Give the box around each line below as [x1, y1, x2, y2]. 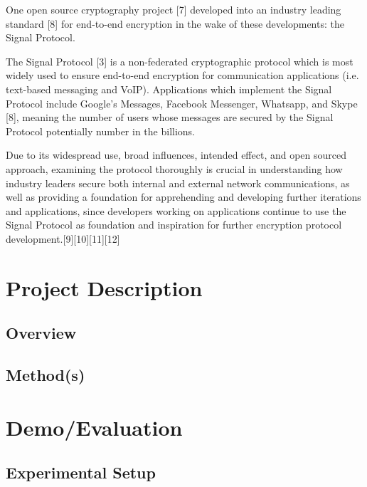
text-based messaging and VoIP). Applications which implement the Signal [6, 81, 332, 96]
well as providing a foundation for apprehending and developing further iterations [6, 189, 361, 204]
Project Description [6, 273, 203, 302]
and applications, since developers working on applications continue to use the [6, 203, 346, 218]
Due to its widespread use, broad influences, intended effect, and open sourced [6, 147, 347, 162]
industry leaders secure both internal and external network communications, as [6, 175, 350, 190]
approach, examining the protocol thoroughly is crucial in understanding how [6, 161, 343, 176]
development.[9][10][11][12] [6, 231, 120, 246]
